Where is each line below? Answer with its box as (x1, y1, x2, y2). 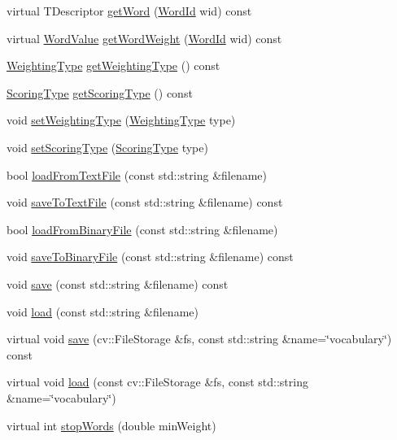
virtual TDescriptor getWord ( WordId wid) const (7, 2, 252, 19)
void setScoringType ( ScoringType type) (7, 138, 208, 155)
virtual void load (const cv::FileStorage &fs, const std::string (7, 373, 308, 390)
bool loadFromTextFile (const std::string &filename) (7, 166, 268, 183)
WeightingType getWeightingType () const (7, 57, 220, 74)
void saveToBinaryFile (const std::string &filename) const (7, 248, 294, 265)
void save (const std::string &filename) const (7, 275, 229, 292)
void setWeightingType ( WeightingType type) (7, 111, 236, 129)
